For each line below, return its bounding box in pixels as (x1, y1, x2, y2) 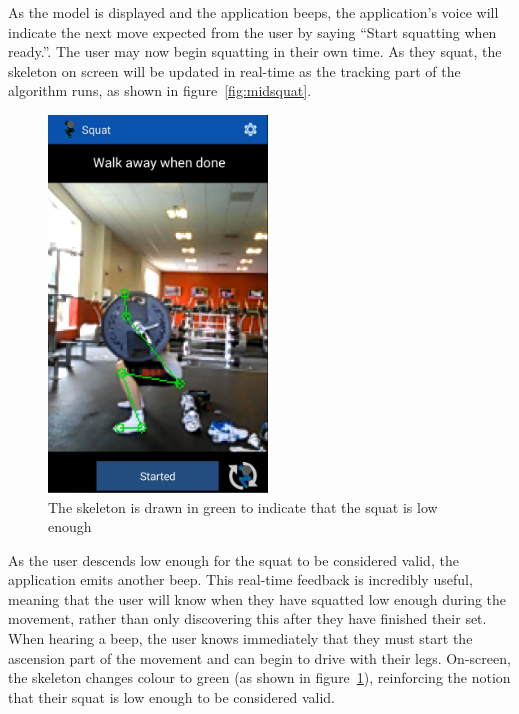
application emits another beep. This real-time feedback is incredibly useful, (8, 569, 473, 590)
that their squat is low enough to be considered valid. (8, 686, 335, 707)
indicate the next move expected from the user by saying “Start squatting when (8, 21, 497, 42)
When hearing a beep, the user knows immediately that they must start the (8, 628, 473, 649)
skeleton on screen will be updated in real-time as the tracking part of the (8, 60, 461, 81)
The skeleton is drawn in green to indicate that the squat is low (48, 496, 438, 517)
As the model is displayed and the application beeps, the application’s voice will (8, 2, 499, 22)
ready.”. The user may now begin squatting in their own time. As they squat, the (8, 41, 502, 62)
